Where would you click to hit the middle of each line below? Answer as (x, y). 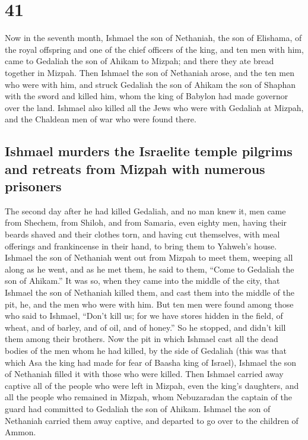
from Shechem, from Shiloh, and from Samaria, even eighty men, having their (146, 222)
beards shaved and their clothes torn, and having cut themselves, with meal (142, 234)
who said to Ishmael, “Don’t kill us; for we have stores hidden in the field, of (144, 316)
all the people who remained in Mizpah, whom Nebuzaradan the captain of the (148, 397)
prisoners (33, 186)
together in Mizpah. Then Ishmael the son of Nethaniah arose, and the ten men (150, 72)
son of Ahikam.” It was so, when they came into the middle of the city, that (142, 281)
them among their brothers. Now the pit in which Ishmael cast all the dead (142, 339)
